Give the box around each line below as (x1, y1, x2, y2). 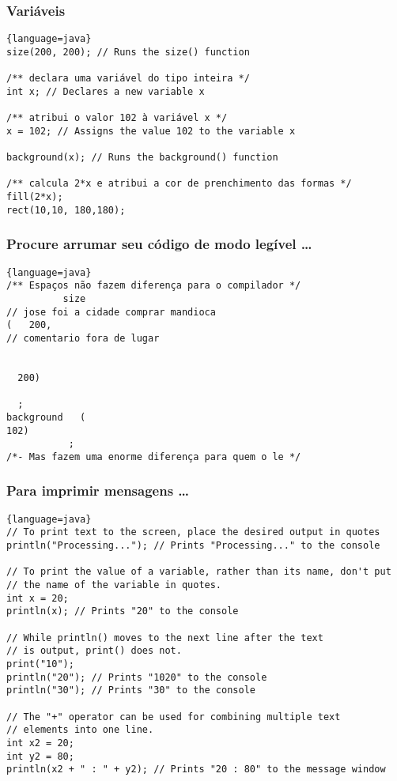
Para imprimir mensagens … (6, 481, 190, 500)
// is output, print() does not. (6, 645, 182, 657)
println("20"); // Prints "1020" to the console (6, 671, 267, 683)
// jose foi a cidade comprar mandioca (6, 306, 216, 318)
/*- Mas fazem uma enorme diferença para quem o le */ (6, 451, 301, 462)
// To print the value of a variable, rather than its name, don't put (6, 566, 391, 578)
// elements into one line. (6, 724, 154, 736)
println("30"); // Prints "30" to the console (6, 685, 255, 696)
